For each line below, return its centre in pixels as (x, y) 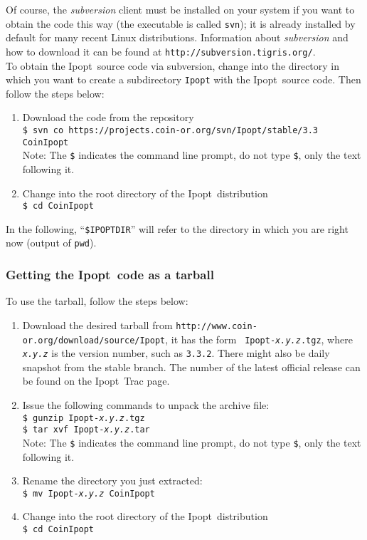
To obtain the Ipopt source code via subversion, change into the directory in (173, 65)
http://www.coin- (217, 326)
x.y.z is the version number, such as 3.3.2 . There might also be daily (176, 353)
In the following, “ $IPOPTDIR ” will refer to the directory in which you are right (177, 228)
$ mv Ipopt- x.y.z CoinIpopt (89, 493)
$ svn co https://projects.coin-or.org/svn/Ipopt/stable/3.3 (170, 130)
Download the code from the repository (108, 117)
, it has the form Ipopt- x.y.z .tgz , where (259, 339)
